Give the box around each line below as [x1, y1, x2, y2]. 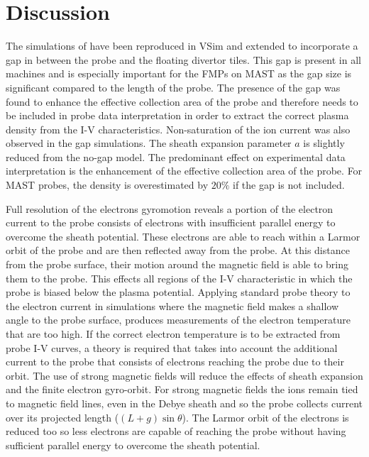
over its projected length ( [6, 409, 119, 424]
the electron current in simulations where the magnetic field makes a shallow [6, 298, 339, 313]
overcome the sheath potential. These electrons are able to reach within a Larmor [6, 228, 360, 243]
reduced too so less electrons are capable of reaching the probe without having [6, 424, 346, 439]
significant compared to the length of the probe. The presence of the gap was [6, 79, 341, 94]
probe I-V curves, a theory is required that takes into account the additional [6, 340, 338, 355]
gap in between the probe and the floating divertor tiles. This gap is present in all [6, 52, 361, 67]
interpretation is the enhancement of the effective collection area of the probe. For [6, 163, 363, 178]
